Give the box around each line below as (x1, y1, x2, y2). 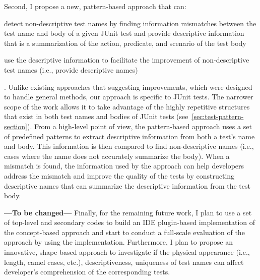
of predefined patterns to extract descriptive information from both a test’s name (4, 131, 255, 141)
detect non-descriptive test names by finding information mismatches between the (4, 18, 256, 28)
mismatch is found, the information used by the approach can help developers (4, 160, 244, 171)
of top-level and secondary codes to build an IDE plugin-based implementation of (4, 217, 255, 228)
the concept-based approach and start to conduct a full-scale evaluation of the (4, 227, 245, 237)
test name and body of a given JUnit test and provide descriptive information (4, 28, 244, 38)
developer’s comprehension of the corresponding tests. (4, 266, 170, 277)
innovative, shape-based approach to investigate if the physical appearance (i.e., (4, 247, 250, 257)
